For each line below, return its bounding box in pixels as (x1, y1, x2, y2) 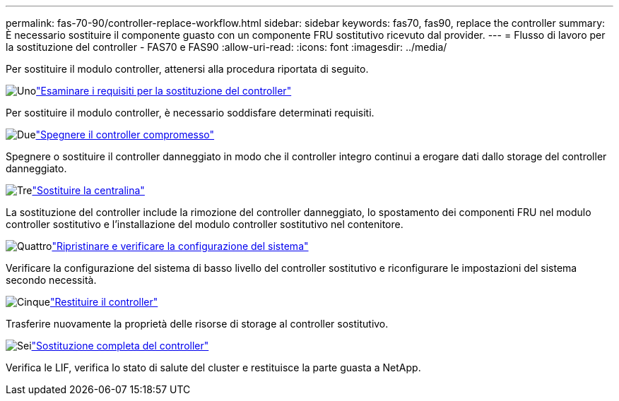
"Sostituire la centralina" (32, 184, 145, 196)
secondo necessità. (6, 274, 97, 286)
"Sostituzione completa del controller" (31, 340, 209, 352)
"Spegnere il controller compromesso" (35, 128, 215, 140)
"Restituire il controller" (49, 296, 158, 308)
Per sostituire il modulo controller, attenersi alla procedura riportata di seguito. (6, 63, 369, 75)
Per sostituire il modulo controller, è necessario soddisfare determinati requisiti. (6, 107, 375, 119)
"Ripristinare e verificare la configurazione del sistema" (52, 240, 309, 252)
